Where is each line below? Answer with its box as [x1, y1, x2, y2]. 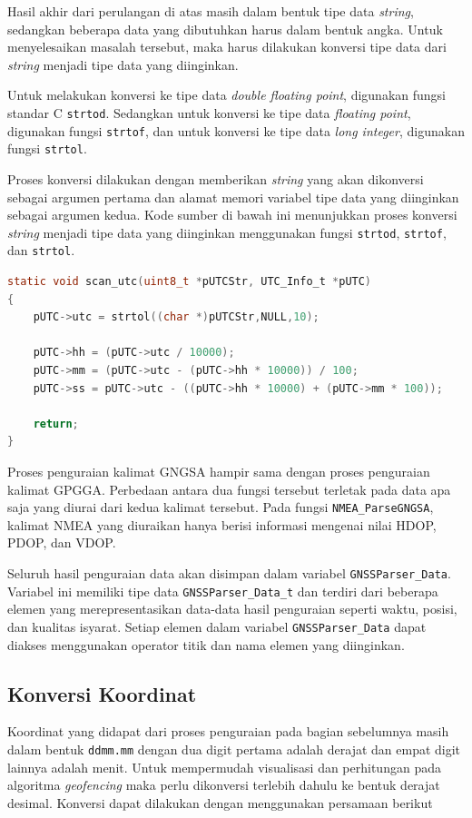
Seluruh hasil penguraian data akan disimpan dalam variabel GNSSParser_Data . [7, 564, 451, 582]
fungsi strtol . [7, 139, 87, 158]
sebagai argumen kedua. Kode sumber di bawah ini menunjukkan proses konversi [7, 205, 457, 224]
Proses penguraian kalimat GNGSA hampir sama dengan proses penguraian [7, 461, 430, 480]
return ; [33, 417, 79, 430]
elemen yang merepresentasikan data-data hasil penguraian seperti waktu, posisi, [7, 599, 457, 618]
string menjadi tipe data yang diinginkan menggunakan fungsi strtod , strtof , [7, 222, 447, 241]
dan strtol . [7, 241, 75, 260]
